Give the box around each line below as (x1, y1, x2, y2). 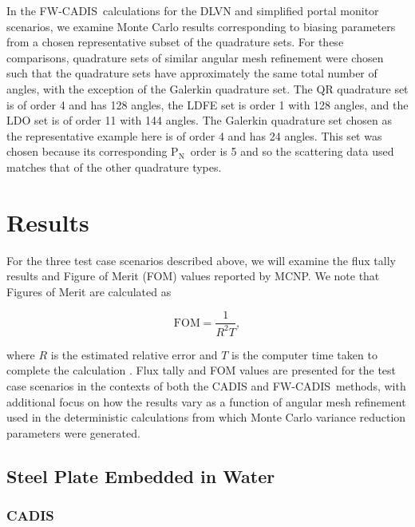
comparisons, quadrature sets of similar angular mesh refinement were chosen (6, 49, 384, 65)
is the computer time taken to (231, 346, 377, 363)
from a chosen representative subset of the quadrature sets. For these (6, 34, 344, 50)
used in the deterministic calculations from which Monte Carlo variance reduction (6, 409, 406, 426)
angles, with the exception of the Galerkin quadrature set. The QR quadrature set (6, 80, 409, 97)
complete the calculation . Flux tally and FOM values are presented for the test (6, 362, 397, 378)
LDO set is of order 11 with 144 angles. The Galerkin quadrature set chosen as (6, 112, 392, 129)
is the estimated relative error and (50, 346, 218, 363)
